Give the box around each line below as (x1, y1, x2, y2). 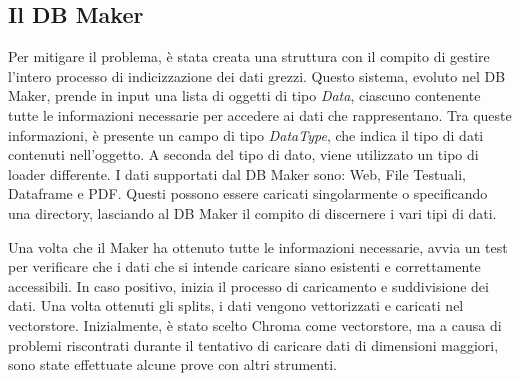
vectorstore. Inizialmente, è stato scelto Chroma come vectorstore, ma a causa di (8, 314, 502, 335)
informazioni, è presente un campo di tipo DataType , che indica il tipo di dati (8, 124, 484, 145)
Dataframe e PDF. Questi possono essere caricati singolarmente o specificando (8, 183, 488, 204)
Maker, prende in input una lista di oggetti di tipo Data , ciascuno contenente (8, 85, 481, 106)
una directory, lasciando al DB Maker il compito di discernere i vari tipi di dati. (8, 202, 497, 223)
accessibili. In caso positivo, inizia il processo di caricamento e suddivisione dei (8, 275, 489, 296)
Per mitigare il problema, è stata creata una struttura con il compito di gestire (8, 46, 490, 67)
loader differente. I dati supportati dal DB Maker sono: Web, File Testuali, (8, 163, 466, 184)
